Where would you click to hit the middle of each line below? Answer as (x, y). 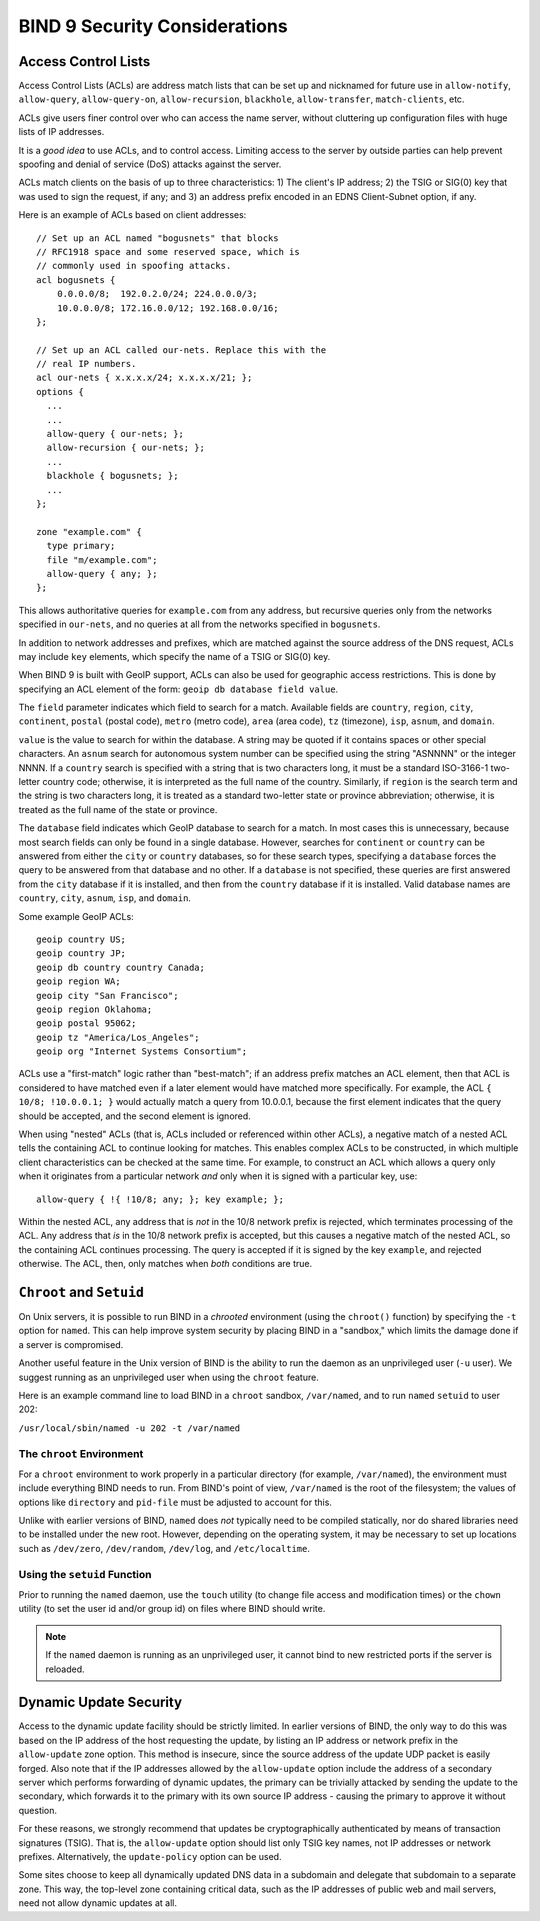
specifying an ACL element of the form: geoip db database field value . (178, 689)
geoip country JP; (81, 953)
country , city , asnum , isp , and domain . (105, 898)
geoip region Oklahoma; (94, 1009)
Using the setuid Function (85, 1574)
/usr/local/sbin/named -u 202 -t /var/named (129, 1428)
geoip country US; (81, 939)
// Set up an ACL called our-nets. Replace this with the (181, 349)
